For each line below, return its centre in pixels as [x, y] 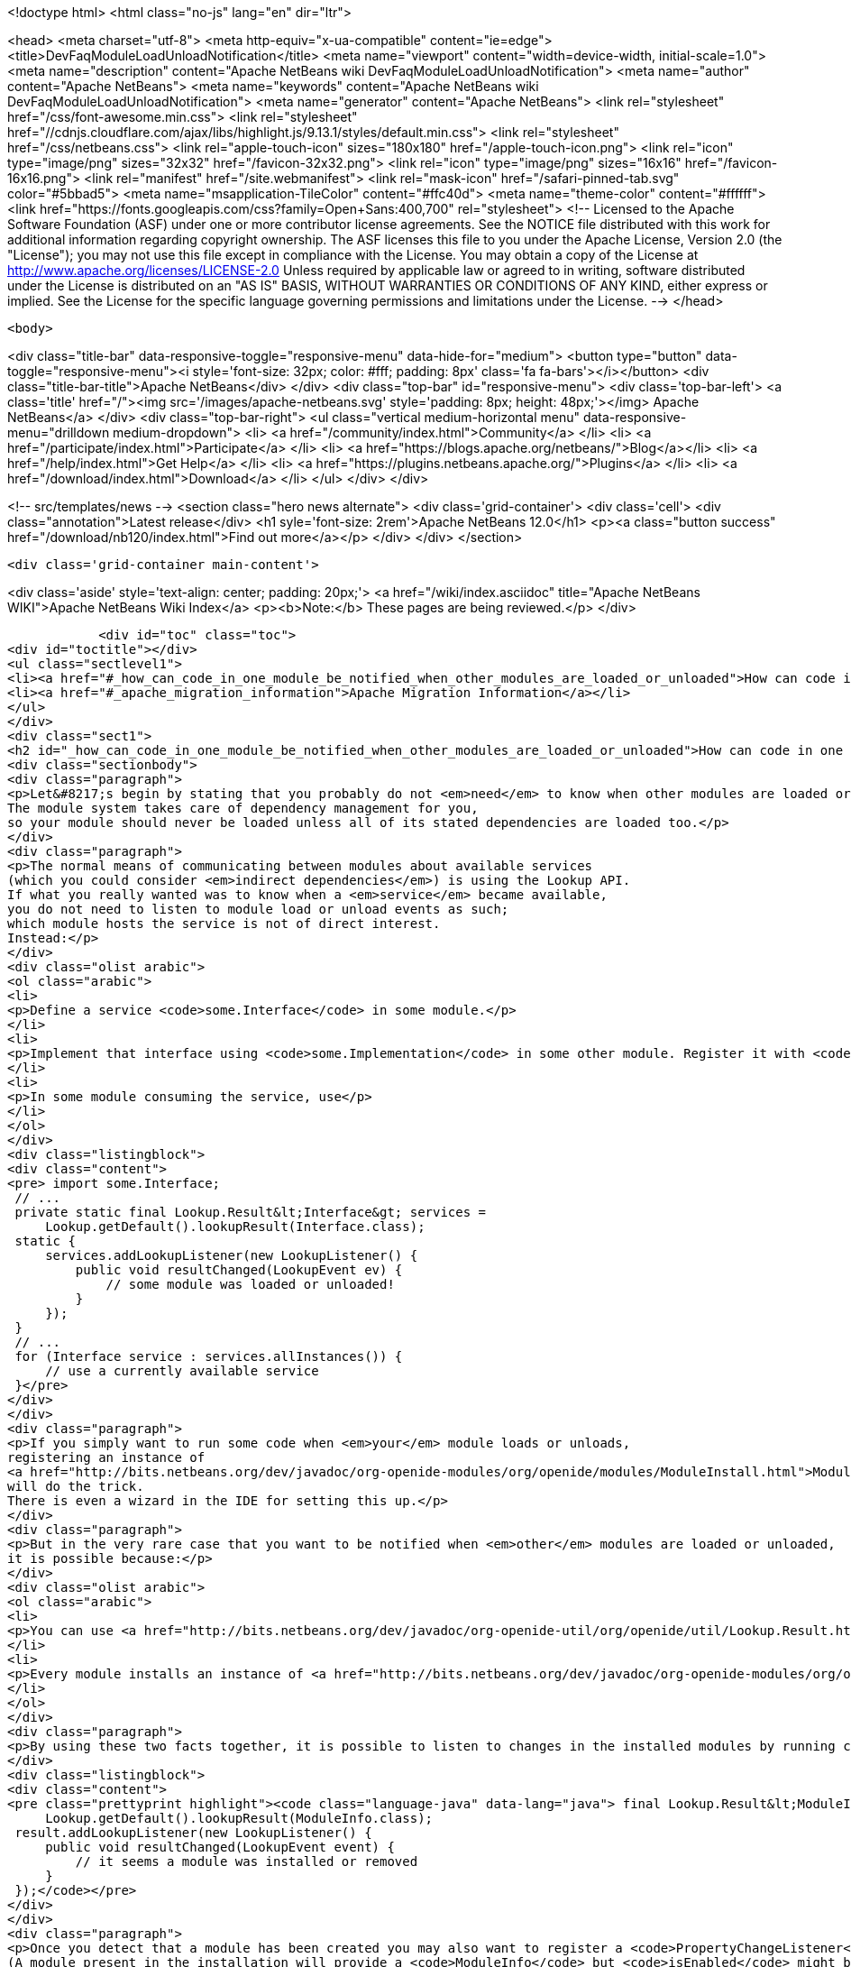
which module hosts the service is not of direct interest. [224, 924]
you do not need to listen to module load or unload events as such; [258, 909]
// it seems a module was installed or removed [247, 1861]
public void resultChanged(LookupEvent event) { [220, 1847]
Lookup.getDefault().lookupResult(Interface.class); [235, 1227]
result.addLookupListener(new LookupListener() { [193, 1833]
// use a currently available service [182, 1371]
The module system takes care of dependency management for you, [243, 808]
